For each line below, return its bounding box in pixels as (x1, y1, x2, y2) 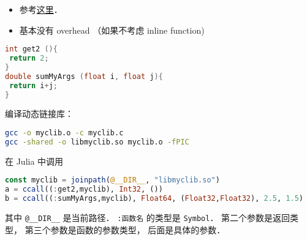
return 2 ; (9, 54, 49, 63)
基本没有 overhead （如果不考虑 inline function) (19, 23, 205, 36)
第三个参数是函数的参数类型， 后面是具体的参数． (25, 223, 226, 236)
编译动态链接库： (5, 107, 74, 120)
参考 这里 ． (19, 3, 63, 15)
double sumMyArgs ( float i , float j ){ (5, 72, 163, 81)
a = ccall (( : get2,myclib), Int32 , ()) (5, 185, 163, 194)
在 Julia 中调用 (5, 154, 64, 167)
